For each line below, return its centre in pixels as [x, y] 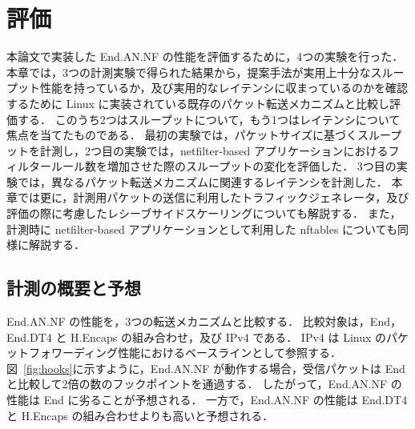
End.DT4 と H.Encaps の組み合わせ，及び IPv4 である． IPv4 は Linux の [197, 337]
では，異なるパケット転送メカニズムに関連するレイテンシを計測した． [202, 181]
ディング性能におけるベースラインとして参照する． [207, 353]
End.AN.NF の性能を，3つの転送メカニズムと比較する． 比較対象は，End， [204, 321]
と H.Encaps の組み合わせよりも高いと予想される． [140, 415]
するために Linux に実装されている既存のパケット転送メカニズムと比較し [198, 103]
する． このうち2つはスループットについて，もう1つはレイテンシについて [209, 119]
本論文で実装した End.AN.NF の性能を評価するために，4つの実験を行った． [205, 56]
